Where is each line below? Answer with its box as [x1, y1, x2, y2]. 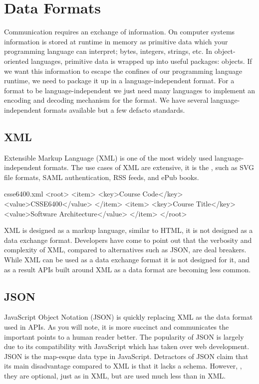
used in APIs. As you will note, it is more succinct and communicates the [4, 322, 229, 332]
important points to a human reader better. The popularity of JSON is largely [4, 331, 244, 342]
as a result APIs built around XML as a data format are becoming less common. [4, 264, 251, 274]
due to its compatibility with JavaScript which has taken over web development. [4, 341, 250, 352]
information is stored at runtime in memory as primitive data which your [4, 36, 228, 46]
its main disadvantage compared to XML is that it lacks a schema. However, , [4, 361, 242, 371]
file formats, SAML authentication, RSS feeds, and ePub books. [4, 172, 199, 182]
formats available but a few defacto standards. [43, 104, 185, 115]
